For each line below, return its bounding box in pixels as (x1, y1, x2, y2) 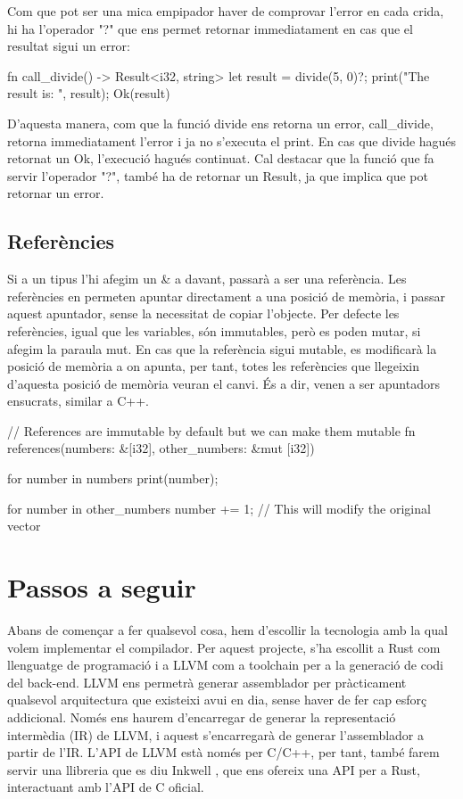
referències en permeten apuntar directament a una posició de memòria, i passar (7, 286, 445, 305)
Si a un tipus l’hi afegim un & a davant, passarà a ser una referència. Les (7, 269, 407, 288)
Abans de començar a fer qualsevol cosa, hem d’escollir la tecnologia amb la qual (7, 620, 448, 638)
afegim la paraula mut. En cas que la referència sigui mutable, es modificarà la (7, 339, 437, 358)
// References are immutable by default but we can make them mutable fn (7, 421, 416, 440)
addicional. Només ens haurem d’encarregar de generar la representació (7, 707, 396, 726)
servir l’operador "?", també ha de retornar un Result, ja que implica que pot (7, 166, 428, 185)
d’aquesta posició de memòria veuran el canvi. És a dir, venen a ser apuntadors (7, 374, 440, 392)
